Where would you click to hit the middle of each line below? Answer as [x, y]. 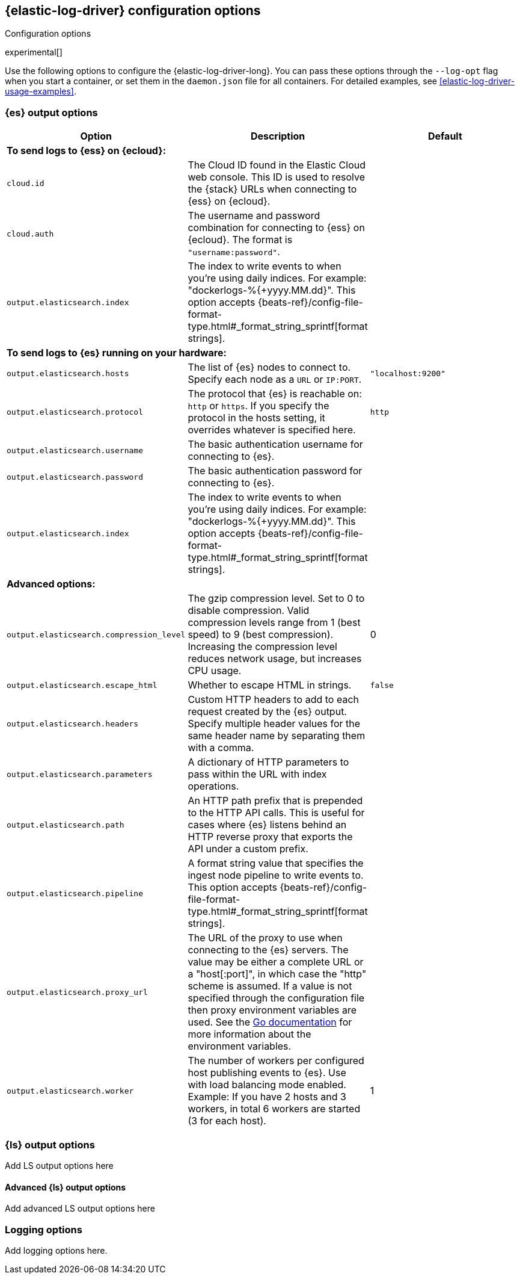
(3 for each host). [227, 1121]
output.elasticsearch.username [75, 450]
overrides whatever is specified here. [272, 430]
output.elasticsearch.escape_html [82, 685]
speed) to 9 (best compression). [261, 635]
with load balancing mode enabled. [267, 1085]
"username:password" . [234, 252]
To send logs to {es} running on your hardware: [117, 353]
